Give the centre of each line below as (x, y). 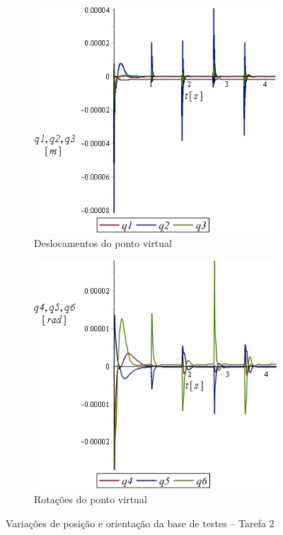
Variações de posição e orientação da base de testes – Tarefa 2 (140, 523)
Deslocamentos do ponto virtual (103, 243)
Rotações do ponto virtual (91, 499)
